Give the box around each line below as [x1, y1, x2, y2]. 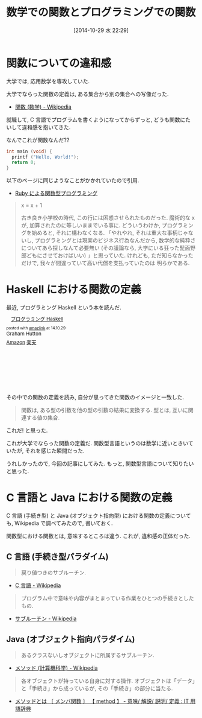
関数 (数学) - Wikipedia [14, 103, 72, 110]
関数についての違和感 [6, 56, 112, 70]
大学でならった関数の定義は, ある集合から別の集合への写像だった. [6, 90, 170, 97]
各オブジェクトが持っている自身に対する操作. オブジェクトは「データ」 [20, 677, 195, 684]
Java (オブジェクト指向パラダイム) [6, 634, 135, 644]
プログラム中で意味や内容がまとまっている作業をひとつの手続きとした [20, 594, 194, 602]
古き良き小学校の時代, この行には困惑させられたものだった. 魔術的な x [20, 214, 195, 221]
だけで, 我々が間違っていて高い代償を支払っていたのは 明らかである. [20, 259, 190, 267]
